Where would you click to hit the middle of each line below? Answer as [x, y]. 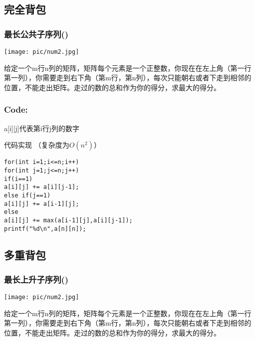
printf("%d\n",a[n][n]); [45, 229]
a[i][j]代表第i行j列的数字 [42, 128]
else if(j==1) [27, 195]
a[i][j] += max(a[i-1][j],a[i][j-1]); [68, 220]
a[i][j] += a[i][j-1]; [42, 187]
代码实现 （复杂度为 [37, 145]
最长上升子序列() [36, 279]
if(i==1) [18, 179]
